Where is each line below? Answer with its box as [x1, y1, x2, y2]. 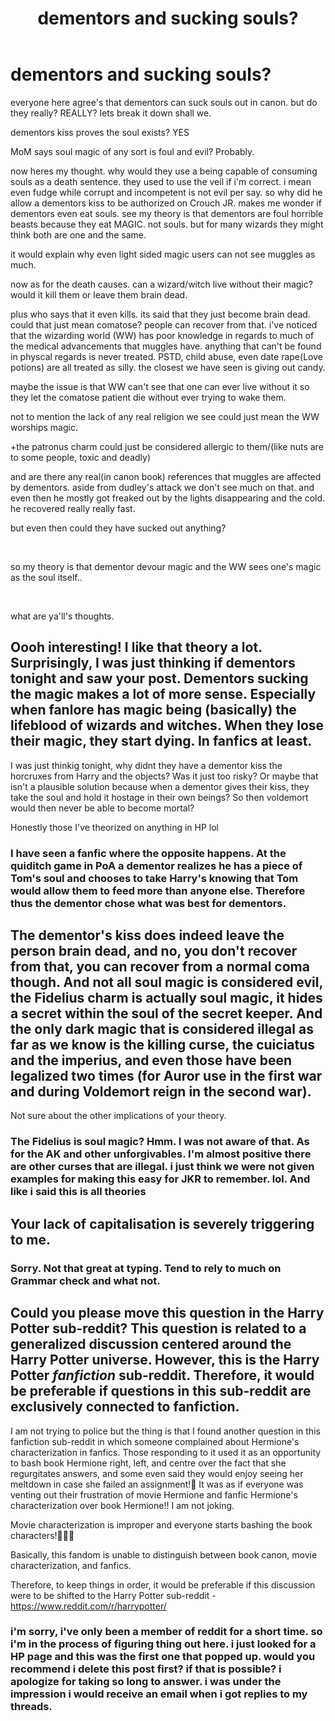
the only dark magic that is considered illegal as [10, 1021, 314, 1038]
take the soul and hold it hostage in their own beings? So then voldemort [10, 791, 309, 803]
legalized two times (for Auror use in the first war [10, 1068, 323, 1085]
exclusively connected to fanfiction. [10, 1398, 240, 1416]
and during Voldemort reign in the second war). [10, 1083, 312, 1101]
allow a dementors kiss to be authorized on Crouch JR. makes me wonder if [10, 197, 322, 209]
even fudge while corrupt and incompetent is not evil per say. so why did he [10, 186, 323, 198]
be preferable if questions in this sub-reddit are [10, 1383, 312, 1400]
